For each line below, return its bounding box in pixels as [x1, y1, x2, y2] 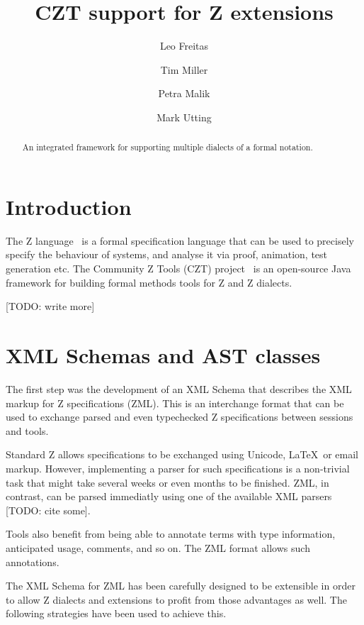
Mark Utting [157, 109, 212, 124]
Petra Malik [158, 86, 210, 101]
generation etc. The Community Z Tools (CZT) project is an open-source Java [6, 261, 351, 276]
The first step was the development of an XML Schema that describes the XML [6, 381, 352, 396]
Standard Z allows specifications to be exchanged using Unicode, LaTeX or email [6, 447, 358, 462]
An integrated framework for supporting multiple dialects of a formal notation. [22, 141, 313, 153]
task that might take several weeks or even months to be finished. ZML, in [6, 475, 329, 490]
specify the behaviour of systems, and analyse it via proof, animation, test [6, 247, 328, 262]
